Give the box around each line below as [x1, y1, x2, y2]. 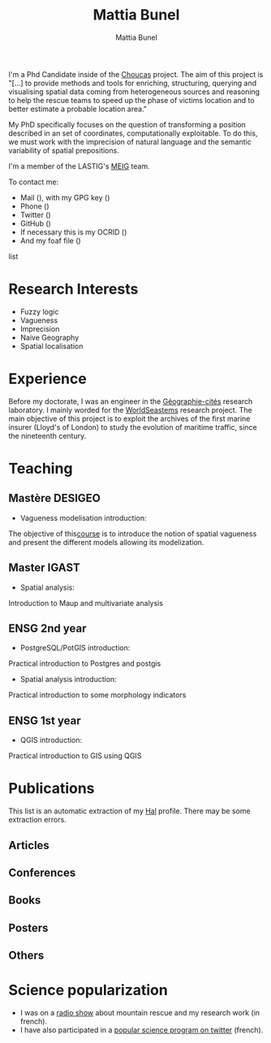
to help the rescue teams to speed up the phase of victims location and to [8, 95, 255, 105]
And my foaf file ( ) [19, 235, 81, 245]
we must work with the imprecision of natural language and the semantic [8, 136, 252, 147]
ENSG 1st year [8, 714, 81, 728]
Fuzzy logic [19, 307, 59, 316]
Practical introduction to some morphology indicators [8, 690, 187, 700]
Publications [8, 779, 95, 798]
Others [8, 949, 45, 963]
